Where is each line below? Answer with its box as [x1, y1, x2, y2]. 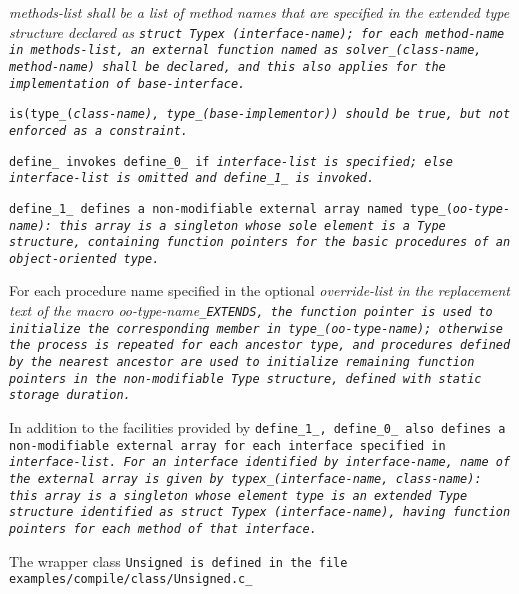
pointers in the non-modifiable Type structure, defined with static [9, 371, 482, 386]
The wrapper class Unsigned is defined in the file [9, 550, 348, 571]
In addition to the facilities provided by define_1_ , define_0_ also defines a [9, 417, 506, 437]
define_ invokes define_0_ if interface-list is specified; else [9, 154, 453, 169]
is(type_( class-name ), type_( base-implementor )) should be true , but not [9, 107, 511, 122]
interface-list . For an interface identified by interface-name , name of [9, 455, 511, 470]
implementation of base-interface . [9, 76, 246, 91]
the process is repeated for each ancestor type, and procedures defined [9, 338, 511, 353]
